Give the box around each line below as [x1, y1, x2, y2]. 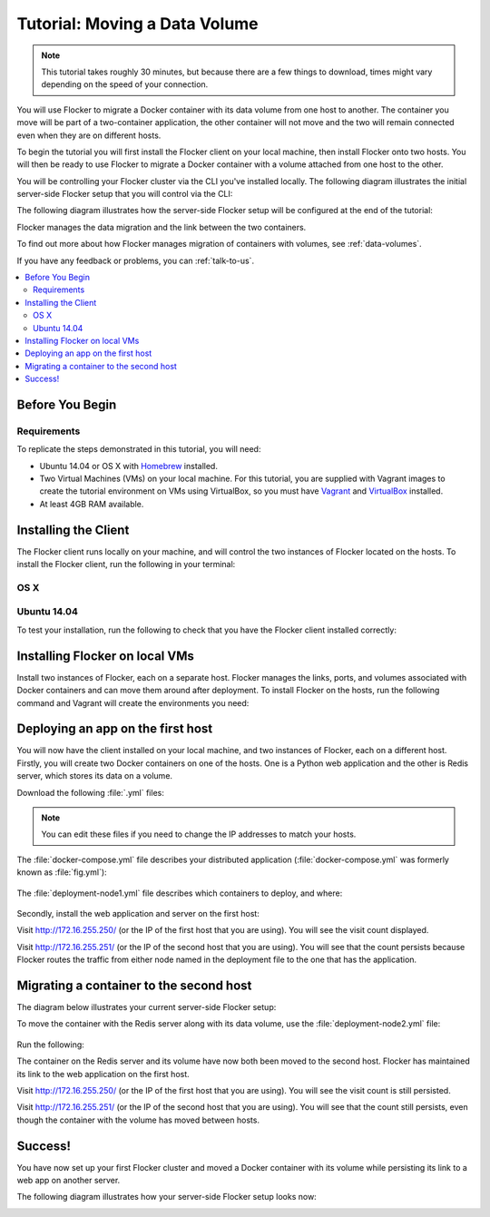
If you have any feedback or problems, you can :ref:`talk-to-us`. [16, 255, 254, 266]
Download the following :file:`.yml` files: [16, 787, 165, 798]
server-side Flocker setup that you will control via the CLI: [16, 189, 233, 200]
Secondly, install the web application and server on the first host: [16, 908, 260, 918]
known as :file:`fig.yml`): [16, 867, 108, 878]
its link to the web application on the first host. [16, 1068, 190, 1079]
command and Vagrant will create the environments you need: [16, 697, 250, 708]
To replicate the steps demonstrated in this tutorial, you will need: [16, 444, 261, 455]
